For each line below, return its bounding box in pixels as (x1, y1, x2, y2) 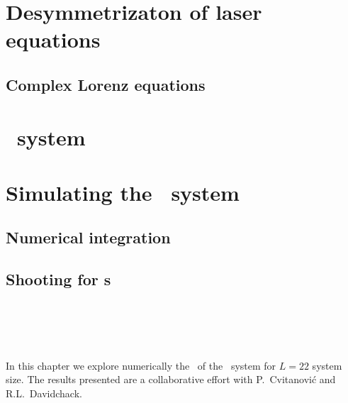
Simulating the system (6, 177, 240, 206)
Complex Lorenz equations (6, 73, 206, 95)
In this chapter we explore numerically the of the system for (6, 358, 276, 372)
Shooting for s (6, 268, 111, 290)
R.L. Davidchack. (6, 385, 82, 400)
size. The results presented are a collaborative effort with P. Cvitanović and (6, 372, 336, 387)
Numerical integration (6, 226, 171, 248)
